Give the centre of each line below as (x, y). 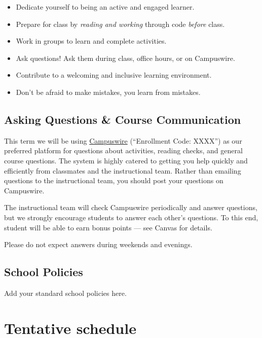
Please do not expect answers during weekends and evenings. (98, 244)
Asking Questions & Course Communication (123, 119)
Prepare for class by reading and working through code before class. (120, 24)
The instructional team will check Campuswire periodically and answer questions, (131, 207)
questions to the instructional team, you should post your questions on (114, 180)
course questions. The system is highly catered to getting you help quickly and (126, 160)
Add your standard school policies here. (65, 293)
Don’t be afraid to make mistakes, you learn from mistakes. (108, 92)
